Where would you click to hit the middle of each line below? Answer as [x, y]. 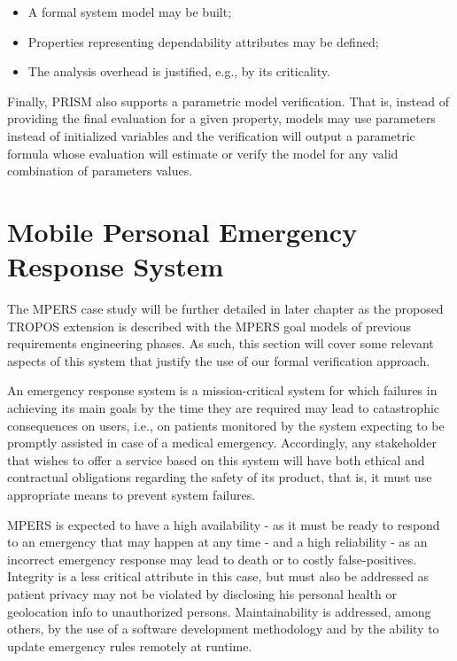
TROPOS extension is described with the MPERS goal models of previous [209, 326]
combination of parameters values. [100, 171]
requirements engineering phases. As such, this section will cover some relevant [221, 343]
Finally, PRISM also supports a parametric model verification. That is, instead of [228, 101]
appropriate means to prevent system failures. [132, 494]
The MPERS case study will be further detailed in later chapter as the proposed [225, 309]
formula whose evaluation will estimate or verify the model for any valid [203, 153]
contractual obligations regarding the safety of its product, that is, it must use [220, 477]
